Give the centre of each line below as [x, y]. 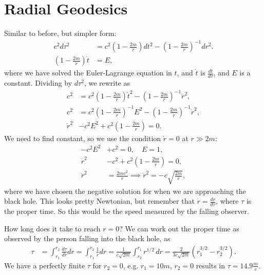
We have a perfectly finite [45, 265]
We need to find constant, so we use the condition [83, 138]
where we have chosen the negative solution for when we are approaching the [125, 191]
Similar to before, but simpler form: [60, 33]
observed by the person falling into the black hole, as [87, 238]
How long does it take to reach [52, 228]
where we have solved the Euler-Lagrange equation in [88, 73]
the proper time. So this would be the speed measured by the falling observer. [127, 211]
